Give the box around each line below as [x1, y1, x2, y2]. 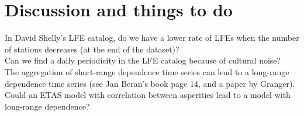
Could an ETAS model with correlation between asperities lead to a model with [5, 89, 291, 101]
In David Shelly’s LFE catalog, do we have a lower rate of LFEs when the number [5, 31, 299, 44]
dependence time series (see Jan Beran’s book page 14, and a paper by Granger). [5, 77, 295, 89]
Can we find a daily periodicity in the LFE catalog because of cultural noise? [5, 54, 281, 66]
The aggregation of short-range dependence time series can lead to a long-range [5, 65, 289, 78]
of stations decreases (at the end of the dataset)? [5, 43, 179, 55]
